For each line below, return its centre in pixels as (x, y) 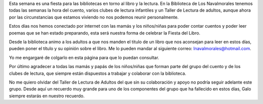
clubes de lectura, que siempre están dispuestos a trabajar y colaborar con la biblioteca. (98, 73)
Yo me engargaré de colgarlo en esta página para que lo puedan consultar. (84, 57)
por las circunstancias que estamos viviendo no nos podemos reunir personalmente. (94, 17)
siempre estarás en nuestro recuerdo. (47, 96)
